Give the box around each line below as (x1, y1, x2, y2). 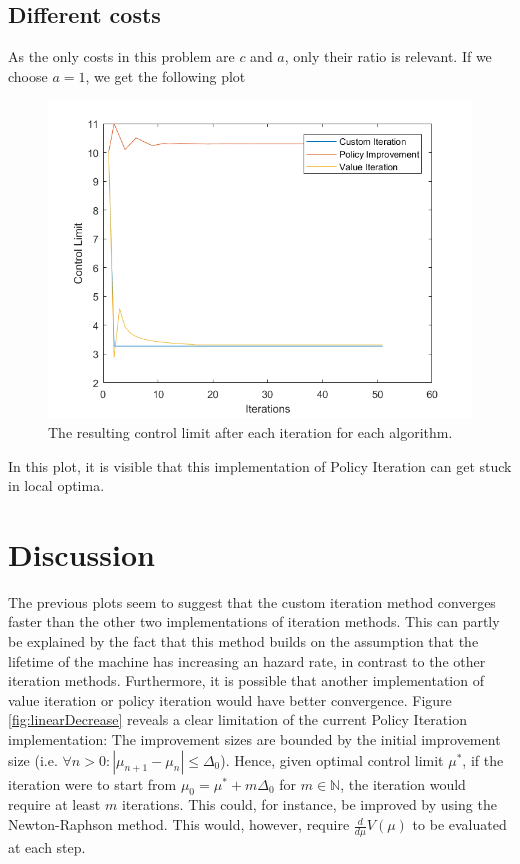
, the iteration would (340, 773, 466, 794)
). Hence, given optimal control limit (220, 749, 444, 770)
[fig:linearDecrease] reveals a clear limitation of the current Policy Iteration (8, 709, 467, 730)
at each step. (8, 836, 86, 857)
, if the (462, 749, 504, 770)
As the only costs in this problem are (8, 46, 235, 67)
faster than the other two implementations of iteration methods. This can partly (8, 611, 500, 632)
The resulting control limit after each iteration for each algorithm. (48, 421, 453, 442)
